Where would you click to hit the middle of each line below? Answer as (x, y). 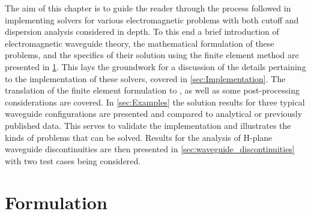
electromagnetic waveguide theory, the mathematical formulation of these (140, 43)
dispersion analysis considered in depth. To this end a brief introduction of (142, 31)
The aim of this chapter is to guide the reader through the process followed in (148, 8)
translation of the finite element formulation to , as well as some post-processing (152, 90)
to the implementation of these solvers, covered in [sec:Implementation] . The (145, 78)
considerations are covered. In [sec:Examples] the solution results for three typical (155, 102)
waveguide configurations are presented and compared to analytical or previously (154, 114)
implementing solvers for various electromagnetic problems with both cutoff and (152, 19)
